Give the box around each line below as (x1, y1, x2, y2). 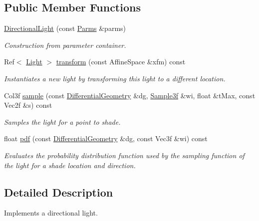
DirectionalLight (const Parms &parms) (4, 23, 126, 33)
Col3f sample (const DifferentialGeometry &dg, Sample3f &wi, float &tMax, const (4, 90, 256, 100)
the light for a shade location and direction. (4, 160, 136, 170)
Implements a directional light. (4, 208, 98, 218)
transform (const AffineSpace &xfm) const (56, 56, 186, 67)
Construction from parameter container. (4, 39, 126, 50)
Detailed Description (4, 184, 113, 200)
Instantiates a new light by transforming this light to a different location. (4, 73, 226, 83)
